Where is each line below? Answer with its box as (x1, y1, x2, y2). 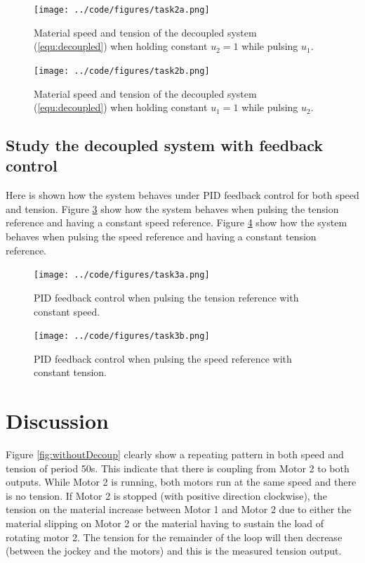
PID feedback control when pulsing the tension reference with (34, 290, 299, 304)
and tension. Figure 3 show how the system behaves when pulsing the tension (6, 201, 339, 216)
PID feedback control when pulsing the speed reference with (34, 351, 292, 365)
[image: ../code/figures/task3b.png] (34, 331, 210, 342)
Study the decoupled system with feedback (6, 134, 324, 156)
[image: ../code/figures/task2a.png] (34, 5, 210, 15)
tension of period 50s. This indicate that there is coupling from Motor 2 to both (6, 460, 350, 475)
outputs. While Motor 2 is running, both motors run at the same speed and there (6, 474, 357, 489)
